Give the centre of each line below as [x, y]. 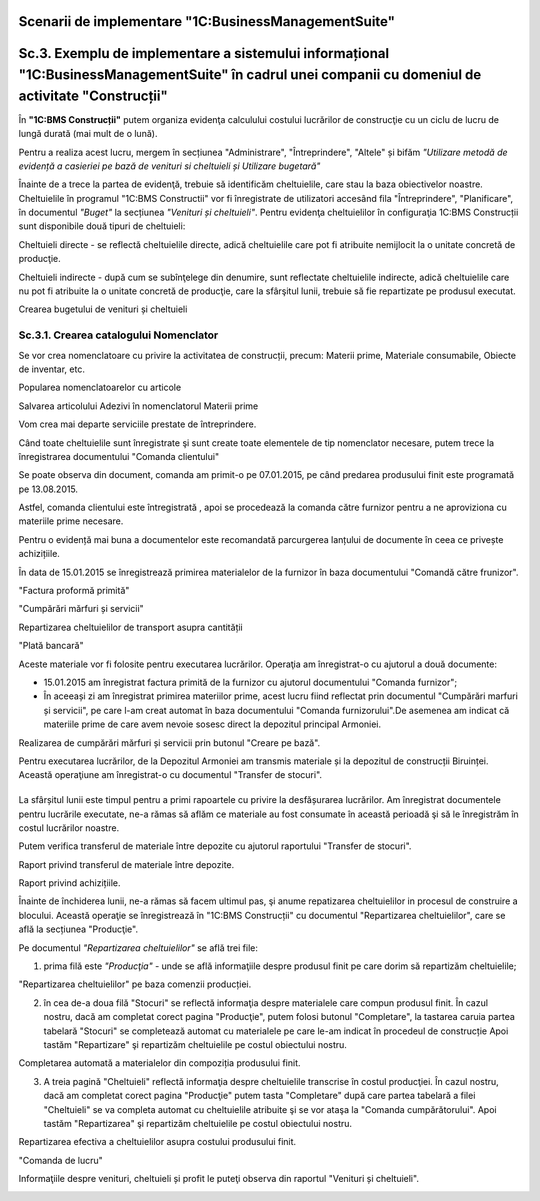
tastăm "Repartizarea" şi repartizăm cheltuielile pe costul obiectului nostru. [198, 1123]
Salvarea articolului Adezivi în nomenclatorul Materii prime [138, 406]
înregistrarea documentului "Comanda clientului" [119, 456]
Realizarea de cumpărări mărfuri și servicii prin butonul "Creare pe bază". [169, 742]
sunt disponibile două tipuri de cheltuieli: [102, 226]
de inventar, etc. [51, 369]
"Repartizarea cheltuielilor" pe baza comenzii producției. [135, 984]
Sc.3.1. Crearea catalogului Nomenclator [118, 335]
